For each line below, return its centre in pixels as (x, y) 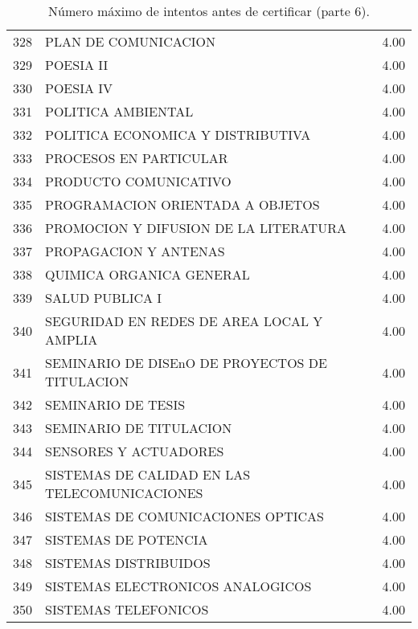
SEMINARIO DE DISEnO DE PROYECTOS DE (186, 363)
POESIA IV (79, 88)
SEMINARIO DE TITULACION (139, 428)
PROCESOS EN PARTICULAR (137, 158)
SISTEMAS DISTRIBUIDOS (128, 563)
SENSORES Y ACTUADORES (135, 451)
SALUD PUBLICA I (104, 298)
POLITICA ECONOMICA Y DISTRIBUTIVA (178, 135)
